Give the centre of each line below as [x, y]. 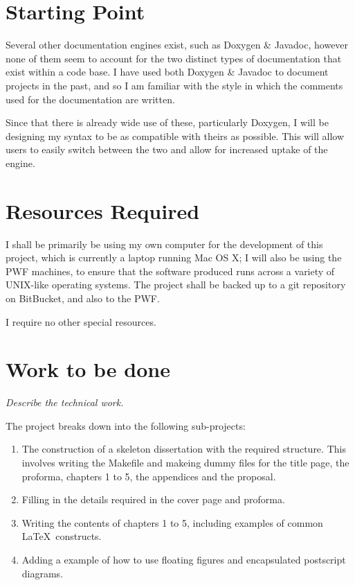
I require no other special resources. [81, 321]
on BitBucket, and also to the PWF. [83, 298]
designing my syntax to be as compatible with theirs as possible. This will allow [175, 136]
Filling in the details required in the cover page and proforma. [153, 499]
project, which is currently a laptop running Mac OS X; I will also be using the [174, 257]
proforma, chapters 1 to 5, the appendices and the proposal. [149, 476]
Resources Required [103, 210]
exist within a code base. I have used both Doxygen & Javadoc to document [167, 72]
